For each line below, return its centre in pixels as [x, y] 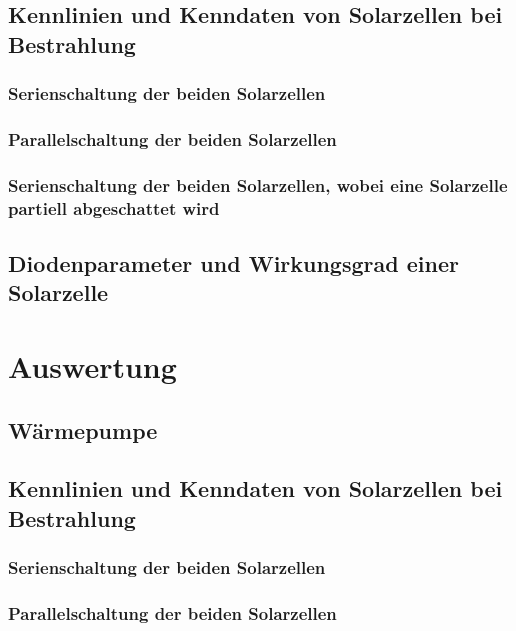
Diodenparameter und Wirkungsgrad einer [233, 263]
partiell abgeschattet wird [114, 207]
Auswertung [92, 365]
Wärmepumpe [83, 429]
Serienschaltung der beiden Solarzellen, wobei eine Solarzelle [258, 184]
